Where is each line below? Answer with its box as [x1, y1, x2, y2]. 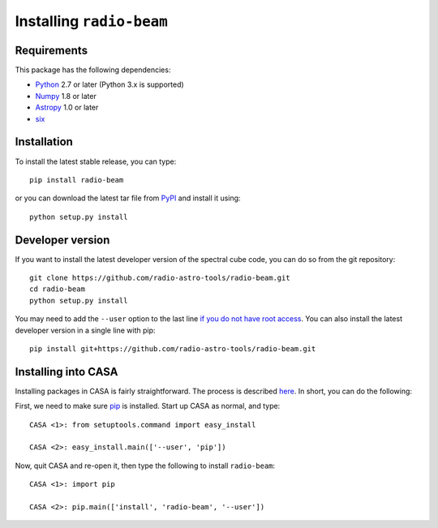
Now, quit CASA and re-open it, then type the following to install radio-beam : [15, 461, 276, 470]
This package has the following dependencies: [15, 65, 171, 75]
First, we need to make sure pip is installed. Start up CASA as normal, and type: [15, 401, 281, 411]
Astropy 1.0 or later [35, 102, 99, 113]
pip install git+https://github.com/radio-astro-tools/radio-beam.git [29, 344, 316, 353]
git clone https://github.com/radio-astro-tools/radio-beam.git [29, 273, 291, 282]
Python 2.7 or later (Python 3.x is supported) [35, 79, 184, 89]
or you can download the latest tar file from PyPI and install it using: [15, 193, 241, 203]
